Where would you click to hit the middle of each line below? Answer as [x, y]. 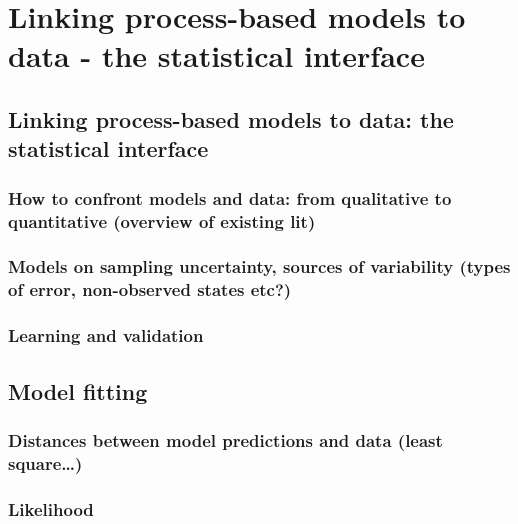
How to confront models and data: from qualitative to [230, 197]
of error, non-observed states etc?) [150, 289]
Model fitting [78, 390]
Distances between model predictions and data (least [225, 439]
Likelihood [51, 508]
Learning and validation [106, 335]
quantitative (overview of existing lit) [162, 220]
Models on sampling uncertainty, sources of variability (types [259, 266]
